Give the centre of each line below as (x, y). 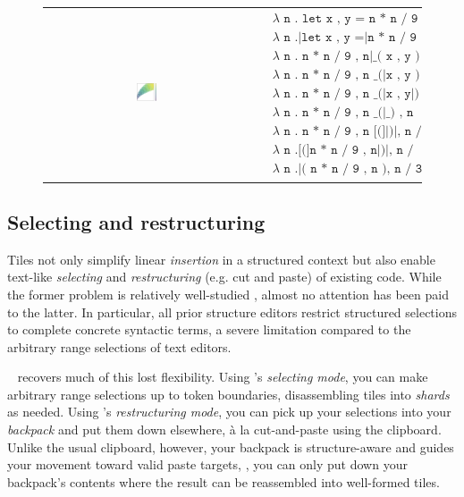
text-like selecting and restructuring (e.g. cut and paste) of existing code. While (224, 277)
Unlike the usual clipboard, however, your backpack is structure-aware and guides (231, 446)
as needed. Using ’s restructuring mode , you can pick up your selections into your (229, 412)
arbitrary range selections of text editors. (119, 346)
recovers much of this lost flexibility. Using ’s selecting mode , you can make (223, 377)
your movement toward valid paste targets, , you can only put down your (207, 464)
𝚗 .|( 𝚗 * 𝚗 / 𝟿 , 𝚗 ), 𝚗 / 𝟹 (353, 169)
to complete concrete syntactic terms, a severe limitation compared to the (209, 329)
